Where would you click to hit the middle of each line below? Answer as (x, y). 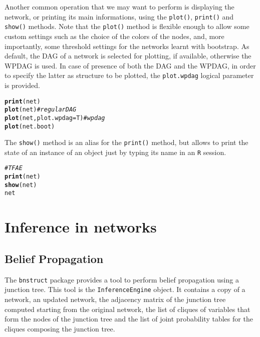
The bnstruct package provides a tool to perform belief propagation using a (122, 279)
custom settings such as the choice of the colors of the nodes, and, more (114, 36)
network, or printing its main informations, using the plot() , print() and (119, 16)
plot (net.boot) (30, 126)
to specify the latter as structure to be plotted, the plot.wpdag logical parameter (129, 75)
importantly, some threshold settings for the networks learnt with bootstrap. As (127, 46)
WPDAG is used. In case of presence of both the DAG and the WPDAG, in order (130, 65)
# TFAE (14, 168)
